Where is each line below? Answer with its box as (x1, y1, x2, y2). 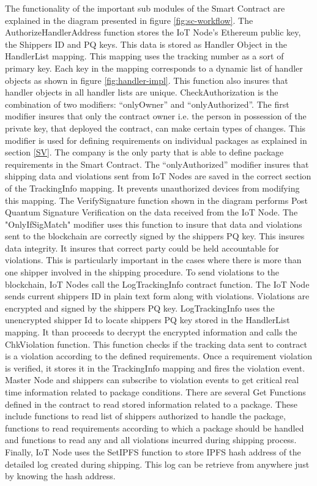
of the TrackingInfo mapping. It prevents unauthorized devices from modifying (5, 181, 300, 194)
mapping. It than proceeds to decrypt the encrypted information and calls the (5, 326, 297, 338)
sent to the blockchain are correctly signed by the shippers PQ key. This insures (5, 230, 305, 242)
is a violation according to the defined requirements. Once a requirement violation (5, 350, 313, 362)
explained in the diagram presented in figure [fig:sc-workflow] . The (5, 13, 253, 26)
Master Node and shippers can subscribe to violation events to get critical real (5, 373, 299, 386)
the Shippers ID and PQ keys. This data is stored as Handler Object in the (5, 37, 288, 50)
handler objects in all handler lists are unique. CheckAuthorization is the (5, 86, 278, 99)
